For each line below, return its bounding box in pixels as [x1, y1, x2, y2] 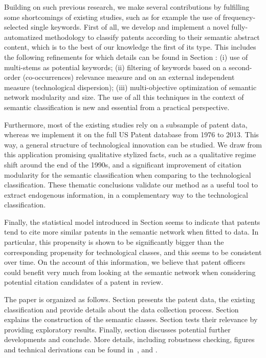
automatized [4, 31, 43, 42]
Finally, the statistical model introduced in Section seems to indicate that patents [4, 216, 260, 227]
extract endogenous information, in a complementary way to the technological [4, 189, 248, 200]
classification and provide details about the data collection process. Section [4, 304, 239, 314]
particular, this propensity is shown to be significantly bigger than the [4, 237, 224, 247]
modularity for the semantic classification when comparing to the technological [4, 169, 251, 180]
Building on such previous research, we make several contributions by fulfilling [4, 2, 250, 12]
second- [229, 61, 252, 72]
